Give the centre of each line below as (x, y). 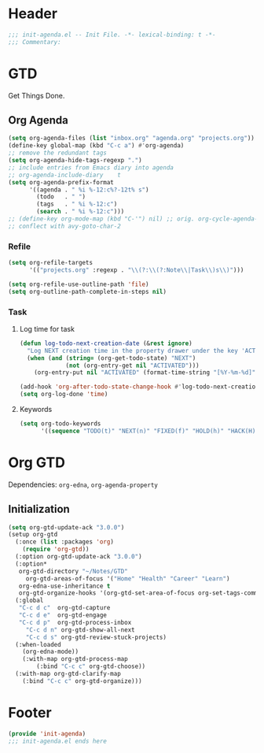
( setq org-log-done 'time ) (64, 395)
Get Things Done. (37, 95)
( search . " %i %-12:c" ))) (81, 212)
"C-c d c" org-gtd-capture (64, 608)
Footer (30, 712)
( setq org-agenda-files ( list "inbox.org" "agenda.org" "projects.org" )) (132, 139)
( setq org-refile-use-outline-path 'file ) (79, 284)
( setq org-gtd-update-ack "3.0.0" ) (66, 527)
